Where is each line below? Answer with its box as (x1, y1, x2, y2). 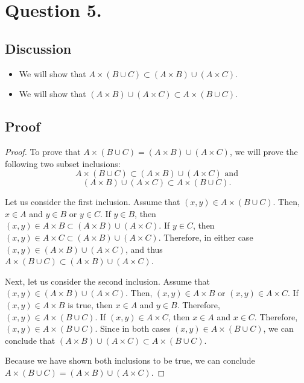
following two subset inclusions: (5, 157, 121, 169)
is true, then (68, 298, 113, 311)
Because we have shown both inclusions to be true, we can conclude (5, 354, 255, 367)
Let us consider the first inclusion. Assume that (5, 195, 180, 208)
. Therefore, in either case (158, 230, 253, 243)
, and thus (125, 242, 163, 255)
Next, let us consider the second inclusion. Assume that (5, 274, 210, 287)
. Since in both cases (95, 322, 171, 335)
